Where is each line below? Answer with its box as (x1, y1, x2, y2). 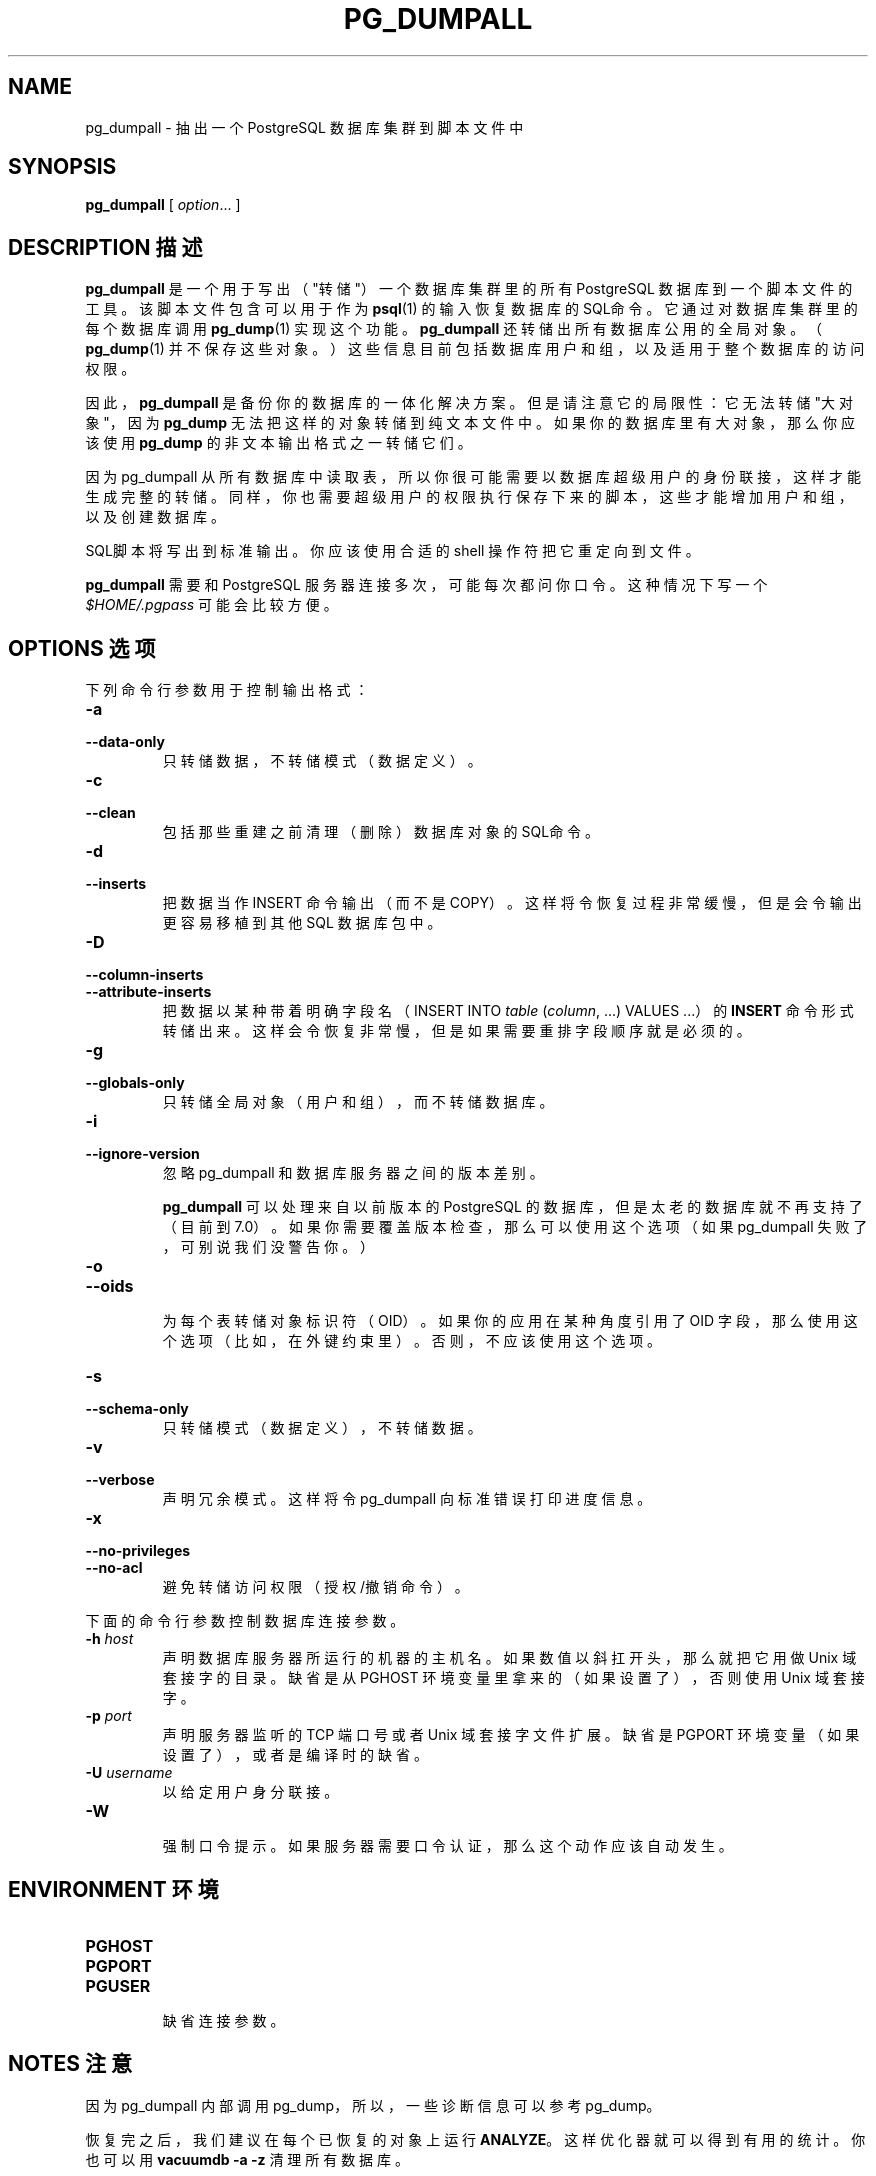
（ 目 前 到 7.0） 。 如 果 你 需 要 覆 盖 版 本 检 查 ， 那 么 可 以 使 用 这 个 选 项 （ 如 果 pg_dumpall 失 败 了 (162, 1218, 868, 1236)
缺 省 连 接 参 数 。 (162, 2011, 285, 2029)
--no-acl (85, 1559, 143, 1577)
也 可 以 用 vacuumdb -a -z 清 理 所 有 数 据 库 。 (85, 2150, 409, 2168)
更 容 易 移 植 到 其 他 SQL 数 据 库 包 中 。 (162, 914, 442, 932)
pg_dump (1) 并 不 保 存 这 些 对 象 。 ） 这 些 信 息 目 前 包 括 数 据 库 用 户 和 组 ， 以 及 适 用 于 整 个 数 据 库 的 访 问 (85, 340, 865, 358)
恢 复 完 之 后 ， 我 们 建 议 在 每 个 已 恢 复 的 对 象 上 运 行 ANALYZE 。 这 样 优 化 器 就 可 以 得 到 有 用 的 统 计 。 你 (85, 2130, 866, 2148)
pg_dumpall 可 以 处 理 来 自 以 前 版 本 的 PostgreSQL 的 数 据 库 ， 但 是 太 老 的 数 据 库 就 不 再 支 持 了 (162, 1198, 863, 1216)
